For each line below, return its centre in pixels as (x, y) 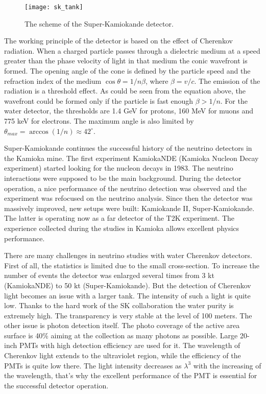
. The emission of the (227, 80)
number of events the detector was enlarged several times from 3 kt (109, 275)
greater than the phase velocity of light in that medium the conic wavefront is (126, 61)
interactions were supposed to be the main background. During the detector (123, 178)
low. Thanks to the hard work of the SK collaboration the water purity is (119, 305)
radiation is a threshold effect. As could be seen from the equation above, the (125, 91)
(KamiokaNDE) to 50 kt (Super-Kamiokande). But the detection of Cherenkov (128, 285)
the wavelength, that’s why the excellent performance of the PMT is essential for (131, 375)
